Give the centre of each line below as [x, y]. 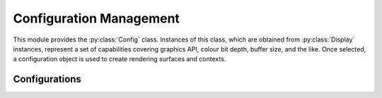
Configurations [47, 79]
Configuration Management [97, 18]
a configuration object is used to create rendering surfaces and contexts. [120, 59]
